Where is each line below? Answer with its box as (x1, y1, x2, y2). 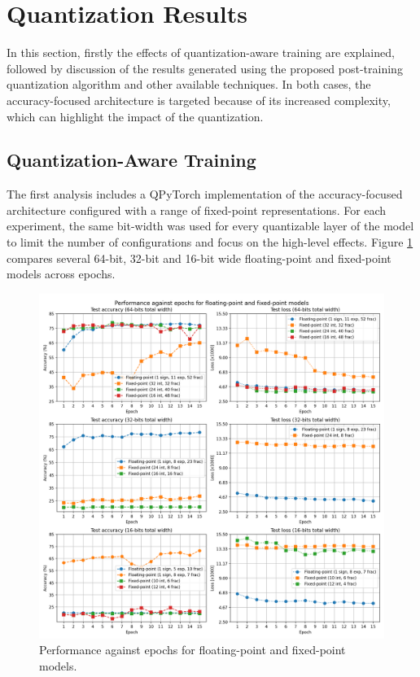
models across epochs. (7, 265, 116, 282)
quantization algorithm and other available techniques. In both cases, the (7, 76, 371, 93)
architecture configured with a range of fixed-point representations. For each (7, 201, 387, 218)
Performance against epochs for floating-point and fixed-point (39, 641, 346, 658)
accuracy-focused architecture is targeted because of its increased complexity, (7, 91, 391, 108)
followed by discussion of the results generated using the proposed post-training (7, 59, 403, 76)
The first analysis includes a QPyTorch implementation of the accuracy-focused (7, 186, 403, 203)
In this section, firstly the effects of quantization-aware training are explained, (7, 44, 395, 61)
